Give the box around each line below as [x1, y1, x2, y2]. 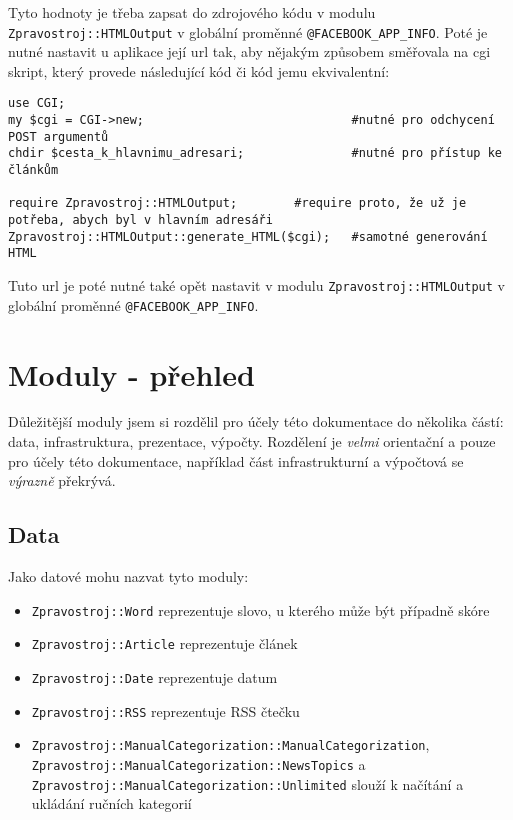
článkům [8, 163, 59, 178]
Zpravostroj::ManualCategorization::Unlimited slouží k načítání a [31, 773, 464, 794]
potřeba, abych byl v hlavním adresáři [8, 213, 273, 228]
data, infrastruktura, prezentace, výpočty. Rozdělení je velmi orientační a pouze [8, 431, 496, 452]
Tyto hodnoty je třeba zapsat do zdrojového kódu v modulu [8, 2, 376, 22]
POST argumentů [8, 129, 109, 144]
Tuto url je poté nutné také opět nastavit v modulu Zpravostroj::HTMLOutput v [8, 275, 505, 295]
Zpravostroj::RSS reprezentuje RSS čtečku [31, 700, 300, 721]
